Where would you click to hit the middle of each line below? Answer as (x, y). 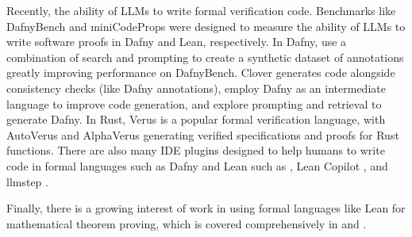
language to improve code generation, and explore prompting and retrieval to (194, 103)
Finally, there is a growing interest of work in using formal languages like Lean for (206, 208)
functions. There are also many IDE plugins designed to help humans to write (196, 150)
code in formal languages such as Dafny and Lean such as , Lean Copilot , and (197, 165)
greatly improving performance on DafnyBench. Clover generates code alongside (201, 73)
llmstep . (27, 181)
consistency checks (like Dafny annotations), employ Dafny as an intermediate (196, 88)
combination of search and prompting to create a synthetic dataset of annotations (205, 57)
